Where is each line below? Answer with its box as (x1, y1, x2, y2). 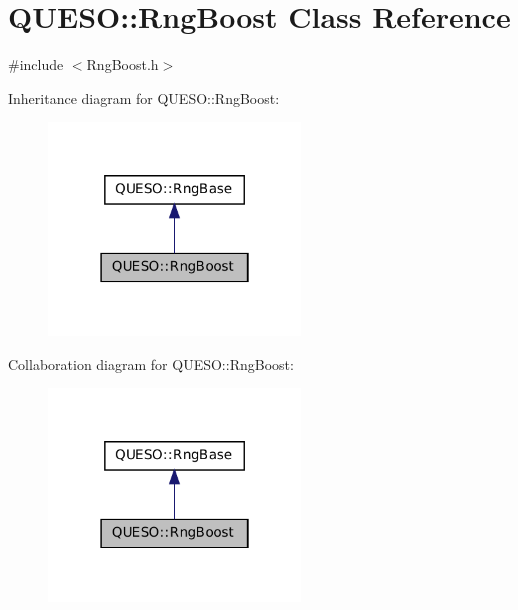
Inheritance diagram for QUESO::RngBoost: (8, 87, 280, 108)
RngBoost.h (86, 54, 159, 75)
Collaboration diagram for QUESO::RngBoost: (8, 353, 294, 374)
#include (8, 54, 64, 75)
